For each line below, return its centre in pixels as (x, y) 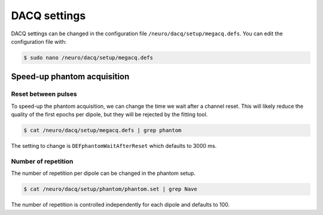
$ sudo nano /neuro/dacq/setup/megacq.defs (89, 57)
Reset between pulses (44, 94)
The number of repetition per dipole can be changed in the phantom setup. (103, 173)
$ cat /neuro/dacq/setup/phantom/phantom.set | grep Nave (110, 189)
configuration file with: (39, 41)
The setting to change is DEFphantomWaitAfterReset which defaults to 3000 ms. (114, 146)
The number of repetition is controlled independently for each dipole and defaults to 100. (121, 205)
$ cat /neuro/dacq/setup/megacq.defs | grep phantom (103, 131)
